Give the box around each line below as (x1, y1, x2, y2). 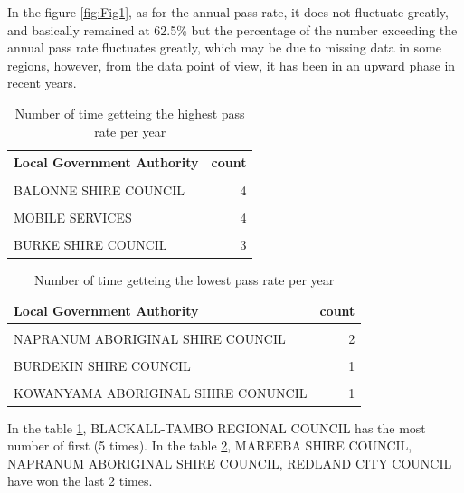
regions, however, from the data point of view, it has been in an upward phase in (7, 55, 456, 74)
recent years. (7, 73, 77, 92)
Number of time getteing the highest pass (14, 103, 245, 122)
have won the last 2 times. (7, 471, 153, 490)
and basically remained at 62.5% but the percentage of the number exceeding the (7, 20, 458, 39)
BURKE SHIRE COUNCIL (14, 235, 167, 254)
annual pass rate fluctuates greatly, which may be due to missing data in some (7, 38, 442, 57)
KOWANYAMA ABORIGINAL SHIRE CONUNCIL (14, 384, 308, 403)
